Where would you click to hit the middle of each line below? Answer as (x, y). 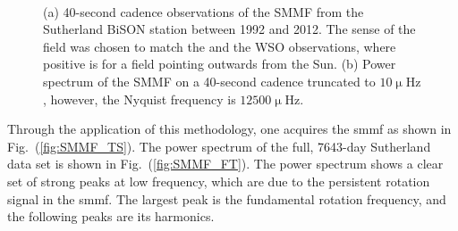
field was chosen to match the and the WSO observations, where (220, 46)
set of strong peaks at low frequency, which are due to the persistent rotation (219, 181)
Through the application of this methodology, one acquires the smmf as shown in (229, 129)
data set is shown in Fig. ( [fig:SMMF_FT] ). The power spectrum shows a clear (225, 164)
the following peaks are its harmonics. (111, 216)
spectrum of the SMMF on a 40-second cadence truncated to (209, 81)
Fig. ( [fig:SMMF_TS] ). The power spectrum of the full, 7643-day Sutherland (219, 146)
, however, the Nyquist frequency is (140, 99)
